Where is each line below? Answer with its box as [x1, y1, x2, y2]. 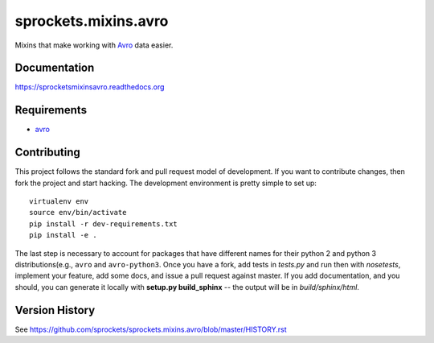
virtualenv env [29, 197, 89, 206]
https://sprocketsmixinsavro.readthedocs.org [14, 82, 165, 92]
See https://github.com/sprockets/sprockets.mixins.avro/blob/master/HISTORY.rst [14, 324, 287, 334]
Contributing [14, 146, 80, 159]
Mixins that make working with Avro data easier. [14, 40, 174, 50]
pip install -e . [29, 230, 97, 240]
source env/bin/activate [29, 208, 127, 217]
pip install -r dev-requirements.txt [29, 219, 178, 229]
